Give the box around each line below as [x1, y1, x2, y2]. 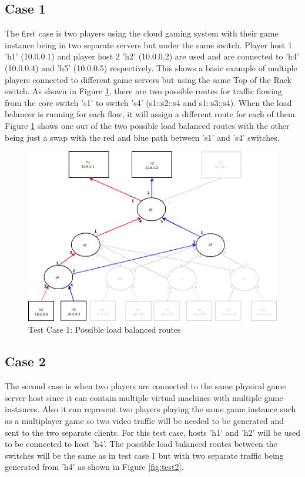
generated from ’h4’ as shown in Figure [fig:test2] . [5, 461, 184, 473]
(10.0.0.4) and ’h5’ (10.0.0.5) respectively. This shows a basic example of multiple [5, 61, 297, 74]
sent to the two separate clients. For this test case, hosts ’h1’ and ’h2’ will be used [5, 426, 300, 438]
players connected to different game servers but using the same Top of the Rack [5, 73, 291, 85]
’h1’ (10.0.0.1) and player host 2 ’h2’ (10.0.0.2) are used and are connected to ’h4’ [5, 50, 299, 62]
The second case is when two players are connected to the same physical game [5, 380, 286, 392]
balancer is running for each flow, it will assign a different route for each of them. [5, 108, 297, 120]
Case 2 [5, 352, 46, 370]
